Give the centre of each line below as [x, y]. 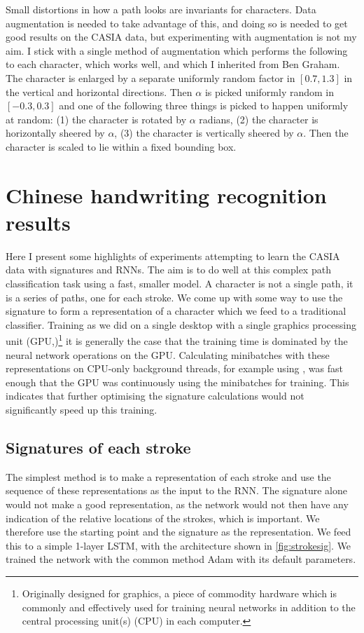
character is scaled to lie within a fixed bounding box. [121, 146]
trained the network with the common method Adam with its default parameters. [181, 559]
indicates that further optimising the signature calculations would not [155, 396]
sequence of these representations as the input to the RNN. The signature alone [177, 490]
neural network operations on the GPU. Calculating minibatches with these [168, 354]
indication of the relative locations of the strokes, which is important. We [163, 518]
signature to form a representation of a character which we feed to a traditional [176, 311]
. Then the [326, 133]
